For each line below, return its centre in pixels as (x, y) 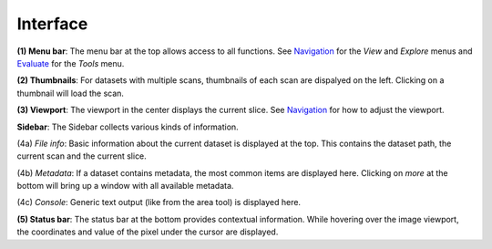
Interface (52, 24)
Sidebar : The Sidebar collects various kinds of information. (128, 127)
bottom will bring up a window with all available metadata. (125, 186)
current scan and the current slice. (82, 156)
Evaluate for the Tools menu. (71, 63)
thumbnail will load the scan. (71, 93)
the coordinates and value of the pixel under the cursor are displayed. (148, 232)
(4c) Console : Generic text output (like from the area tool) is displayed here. (159, 202)
